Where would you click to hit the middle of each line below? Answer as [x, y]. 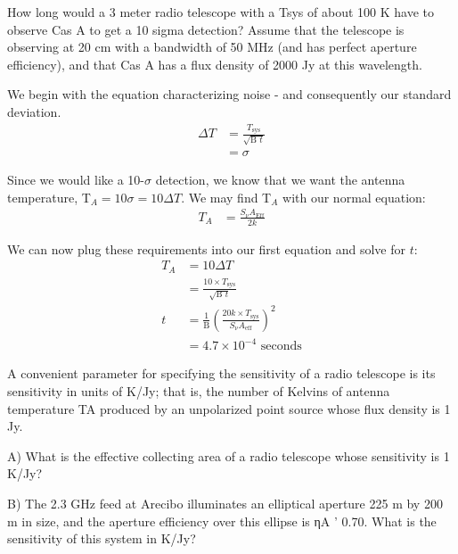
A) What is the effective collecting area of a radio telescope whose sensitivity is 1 [229, 455]
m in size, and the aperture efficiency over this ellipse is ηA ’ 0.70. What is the [222, 521]
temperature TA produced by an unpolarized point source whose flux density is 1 [229, 408]
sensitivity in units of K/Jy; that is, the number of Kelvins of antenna [199, 391]
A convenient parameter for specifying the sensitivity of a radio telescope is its [221, 373]
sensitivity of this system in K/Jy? [102, 538]
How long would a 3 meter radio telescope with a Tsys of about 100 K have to [221, 12]
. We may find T [226, 197]
